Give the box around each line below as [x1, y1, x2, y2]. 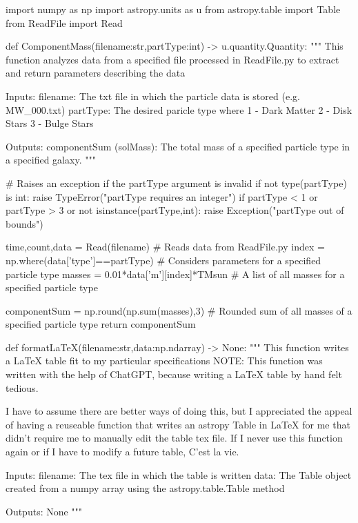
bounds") [6, 216, 43, 230]
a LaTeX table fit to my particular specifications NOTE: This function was [6, 353, 323, 368]
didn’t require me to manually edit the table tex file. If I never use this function [6, 431, 343, 445]
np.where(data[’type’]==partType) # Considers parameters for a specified [6, 253, 321, 267]
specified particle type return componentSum [6, 317, 196, 331]
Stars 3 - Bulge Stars [6, 116, 94, 130]
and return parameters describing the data [6, 66, 186, 80]
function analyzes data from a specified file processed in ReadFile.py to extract [6, 52, 339, 66]
